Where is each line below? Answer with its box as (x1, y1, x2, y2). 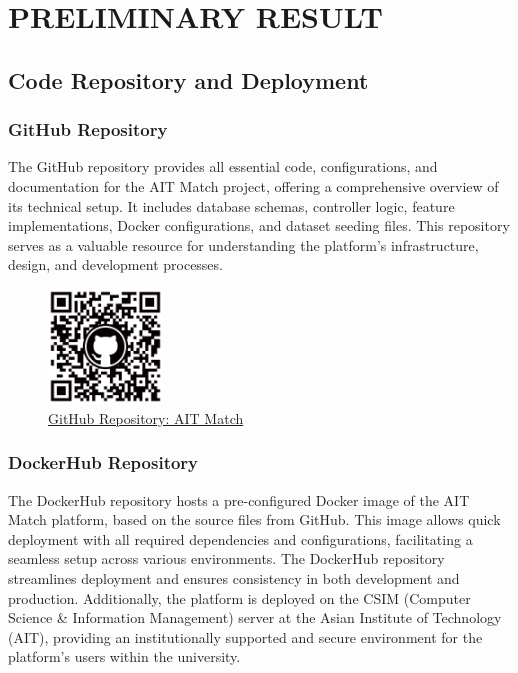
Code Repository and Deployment (8, 64, 369, 95)
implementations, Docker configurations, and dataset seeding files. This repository (8, 215, 510, 236)
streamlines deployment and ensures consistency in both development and (8, 567, 460, 588)
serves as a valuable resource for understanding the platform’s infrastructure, (8, 234, 479, 255)
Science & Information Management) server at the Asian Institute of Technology (8, 607, 502, 628)
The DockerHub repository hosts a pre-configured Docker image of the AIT (8, 489, 470, 510)
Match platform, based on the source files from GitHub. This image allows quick (8, 509, 501, 530)
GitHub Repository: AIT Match (48, 407, 244, 428)
